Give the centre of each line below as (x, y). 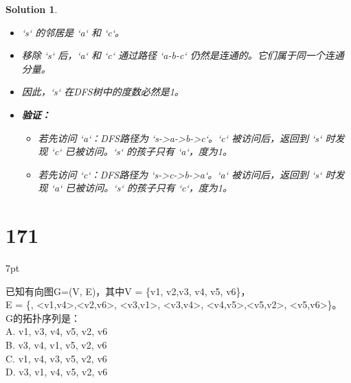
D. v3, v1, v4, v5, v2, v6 (57, 372)
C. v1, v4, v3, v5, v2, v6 (56, 358)
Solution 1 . (32, 9)
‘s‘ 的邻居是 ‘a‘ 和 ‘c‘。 (73, 32)
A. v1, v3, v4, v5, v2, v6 (57, 331)
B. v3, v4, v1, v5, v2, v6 (56, 345)
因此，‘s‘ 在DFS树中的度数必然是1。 (103, 92)
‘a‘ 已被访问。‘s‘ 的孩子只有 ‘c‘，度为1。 (141, 188)
